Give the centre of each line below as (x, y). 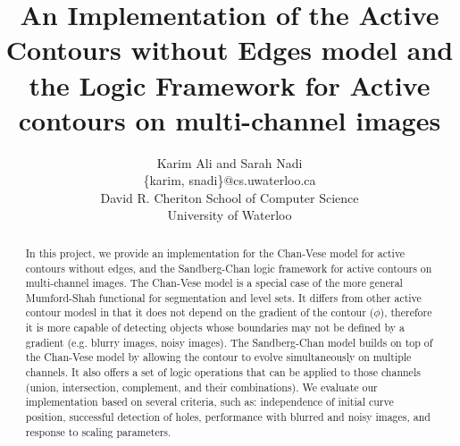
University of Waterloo (230, 215)
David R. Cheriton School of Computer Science (230, 197)
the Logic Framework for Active (230, 84)
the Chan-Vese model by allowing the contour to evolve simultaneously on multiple (218, 357)
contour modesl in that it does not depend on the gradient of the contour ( (200, 312)
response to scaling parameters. (98, 431)
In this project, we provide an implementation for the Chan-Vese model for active (215, 252)
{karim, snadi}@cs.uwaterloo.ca (230, 180)
